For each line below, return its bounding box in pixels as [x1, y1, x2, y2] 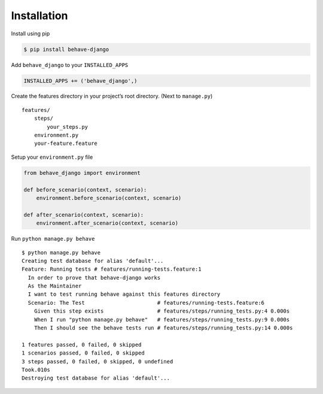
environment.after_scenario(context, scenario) [36, 220, 179, 227]
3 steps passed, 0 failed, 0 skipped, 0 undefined [22, 358, 173, 365]
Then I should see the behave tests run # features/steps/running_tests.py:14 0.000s [33, 325, 293, 332]
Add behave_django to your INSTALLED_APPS [11, 61, 129, 68]
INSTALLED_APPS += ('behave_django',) [23, 77, 138, 84]
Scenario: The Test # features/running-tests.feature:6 [28, 299, 265, 306]
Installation [11, 9, 68, 22]
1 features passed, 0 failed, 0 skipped [22, 341, 142, 348]
